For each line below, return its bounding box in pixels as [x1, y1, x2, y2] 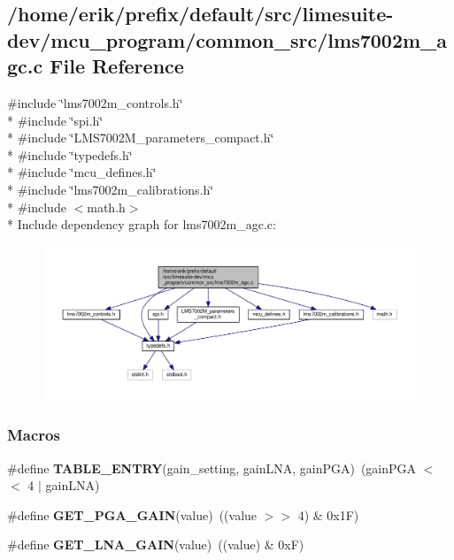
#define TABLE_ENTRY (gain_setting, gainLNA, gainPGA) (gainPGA [7, 458, 417, 477]
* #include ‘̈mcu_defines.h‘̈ [7, 163, 157, 181]
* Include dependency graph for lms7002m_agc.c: [7, 215, 276, 234]
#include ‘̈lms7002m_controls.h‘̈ [7, 93, 183, 111]
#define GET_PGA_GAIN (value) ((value [7, 505, 258, 524]
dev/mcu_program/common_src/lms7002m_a [7, 26, 448, 53]
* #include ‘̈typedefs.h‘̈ [7, 145, 133, 164]
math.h [87, 197, 126, 216]
